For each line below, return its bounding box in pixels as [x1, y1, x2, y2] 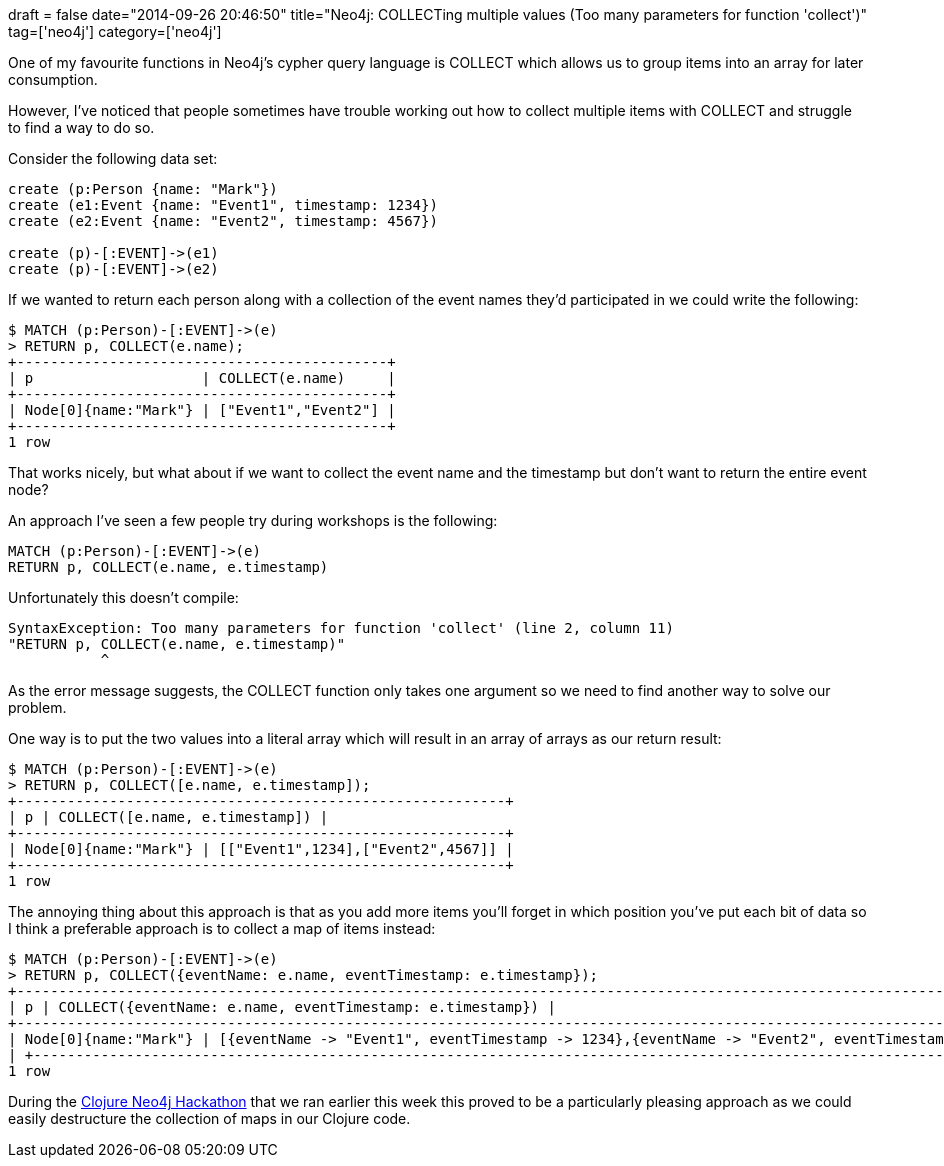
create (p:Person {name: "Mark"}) [8, 181, 278, 197]
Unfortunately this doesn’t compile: [8, 589, 239, 606]
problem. [8, 699, 67, 716]
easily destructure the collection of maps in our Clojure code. [8, 1110, 411, 1127]
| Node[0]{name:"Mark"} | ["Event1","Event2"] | [8, 402, 396, 418]
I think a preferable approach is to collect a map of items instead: [8, 920, 436, 937]
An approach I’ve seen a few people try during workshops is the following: [8, 512, 498, 529]
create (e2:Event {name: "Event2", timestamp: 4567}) [8, 213, 438, 229]
